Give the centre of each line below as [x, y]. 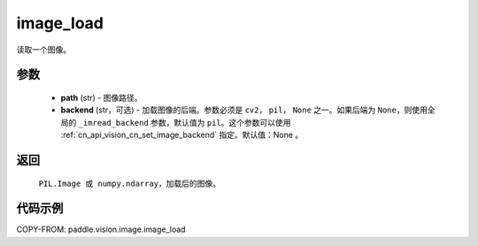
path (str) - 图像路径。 [101, 97]
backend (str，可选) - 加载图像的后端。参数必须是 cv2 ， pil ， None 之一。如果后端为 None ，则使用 [244, 110]
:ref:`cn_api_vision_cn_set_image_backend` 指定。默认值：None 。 [182, 135]
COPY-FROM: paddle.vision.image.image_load [101, 229]
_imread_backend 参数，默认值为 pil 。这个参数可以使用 [185, 122]
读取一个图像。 [43, 50]
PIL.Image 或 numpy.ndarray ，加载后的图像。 [130, 183]
